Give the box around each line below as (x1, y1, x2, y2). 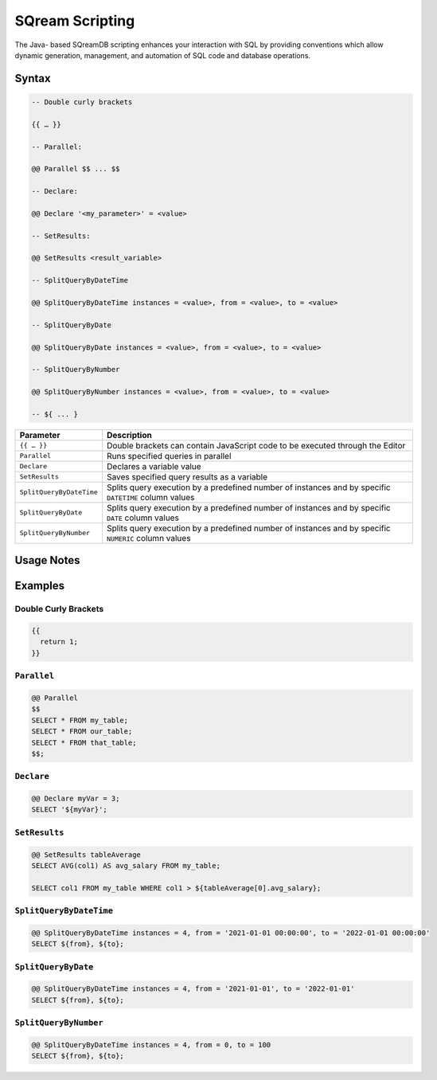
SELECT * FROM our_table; (31, 727, 133, 736)
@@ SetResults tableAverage (31, 850, 141, 859)
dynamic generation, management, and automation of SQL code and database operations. (14, 50, 310, 60)
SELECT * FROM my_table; (31, 715, 129, 725)
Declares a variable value (106, 460, 202, 472)
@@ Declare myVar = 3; (31, 794, 120, 804)
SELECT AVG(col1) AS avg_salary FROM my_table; (31, 861, 220, 870)
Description (106, 429, 153, 440)
